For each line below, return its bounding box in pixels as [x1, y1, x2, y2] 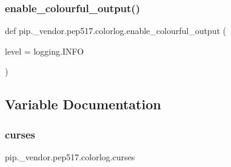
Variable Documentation [5, 95, 161, 114]
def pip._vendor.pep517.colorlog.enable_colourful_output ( [5, 24, 226, 37]
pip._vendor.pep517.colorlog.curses [5, 151, 135, 163]
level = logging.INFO [5, 44, 84, 57]
